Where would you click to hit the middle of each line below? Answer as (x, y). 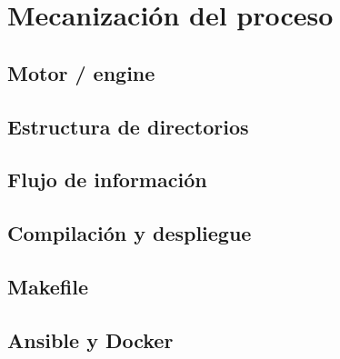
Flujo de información (107, 179)
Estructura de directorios (128, 126)
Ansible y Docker (90, 339)
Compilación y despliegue (130, 233)
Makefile (48, 286)
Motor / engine (81, 72)
